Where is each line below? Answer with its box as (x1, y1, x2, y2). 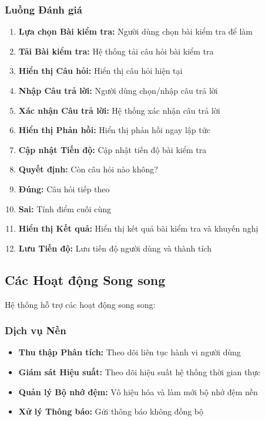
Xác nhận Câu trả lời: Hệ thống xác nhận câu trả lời (18, 104, 220, 116)
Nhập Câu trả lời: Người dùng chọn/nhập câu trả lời (18, 84, 218, 96)
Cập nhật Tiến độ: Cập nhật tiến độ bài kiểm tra (18, 143, 207, 155)
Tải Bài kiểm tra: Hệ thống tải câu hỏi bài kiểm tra (18, 45, 214, 57)
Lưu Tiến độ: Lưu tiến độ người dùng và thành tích (18, 242, 212, 254)
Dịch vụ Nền (5, 323, 66, 338)
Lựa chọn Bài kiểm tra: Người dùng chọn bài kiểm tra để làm (18, 25, 253, 38)
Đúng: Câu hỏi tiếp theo (18, 182, 110, 195)
